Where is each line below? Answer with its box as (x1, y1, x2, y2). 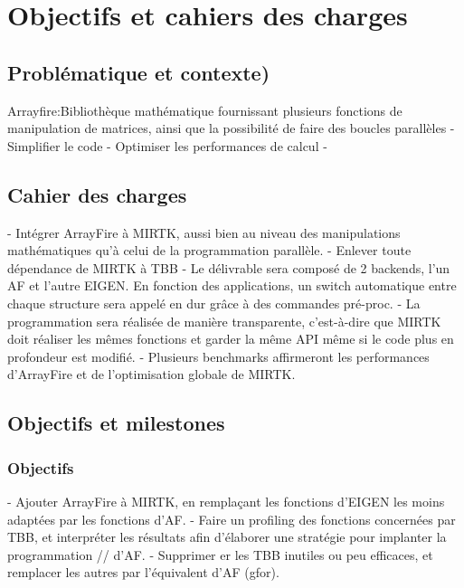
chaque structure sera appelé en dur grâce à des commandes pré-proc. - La (7, 293, 421, 312)
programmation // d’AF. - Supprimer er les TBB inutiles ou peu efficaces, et (7, 545, 433, 564)
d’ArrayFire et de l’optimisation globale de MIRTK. (7, 365, 296, 384)
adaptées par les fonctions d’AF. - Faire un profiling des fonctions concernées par (7, 509, 456, 528)
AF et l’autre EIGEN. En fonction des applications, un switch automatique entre (7, 276, 457, 295)
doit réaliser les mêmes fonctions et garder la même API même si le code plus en (7, 329, 454, 348)
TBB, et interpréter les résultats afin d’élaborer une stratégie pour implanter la (7, 527, 447, 546)
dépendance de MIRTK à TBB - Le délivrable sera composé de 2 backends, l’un (7, 258, 450, 277)
